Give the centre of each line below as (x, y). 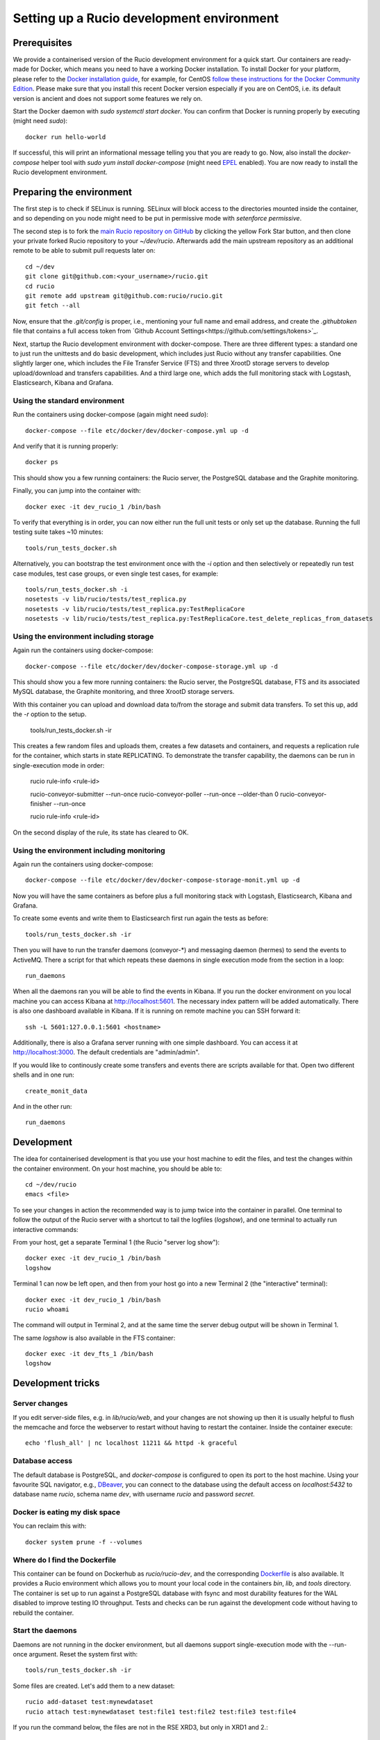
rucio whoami (47, 1309)
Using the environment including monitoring (89, 851)
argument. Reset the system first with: (83, 1654)
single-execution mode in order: (59, 765)
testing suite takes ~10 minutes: (58, 532)
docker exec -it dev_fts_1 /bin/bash (90, 1354)
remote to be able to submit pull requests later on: (84, 251)
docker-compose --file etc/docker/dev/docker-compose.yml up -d (137, 430)
